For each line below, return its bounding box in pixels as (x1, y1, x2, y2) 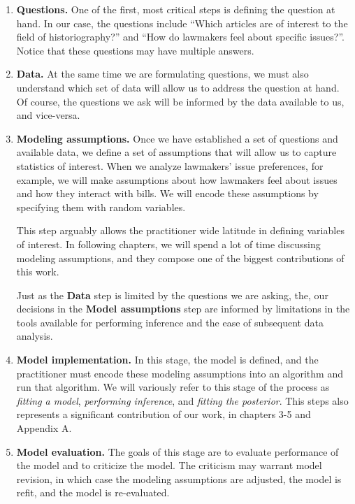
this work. (16, 264, 59, 279)
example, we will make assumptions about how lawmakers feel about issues (16, 172, 338, 187)
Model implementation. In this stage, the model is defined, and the (16, 352, 319, 367)
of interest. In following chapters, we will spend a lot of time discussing (16, 236, 321, 251)
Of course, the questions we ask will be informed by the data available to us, (16, 94, 345, 108)
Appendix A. (16, 421, 72, 435)
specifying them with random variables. (16, 199, 186, 214)
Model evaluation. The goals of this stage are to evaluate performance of (16, 444, 339, 459)
